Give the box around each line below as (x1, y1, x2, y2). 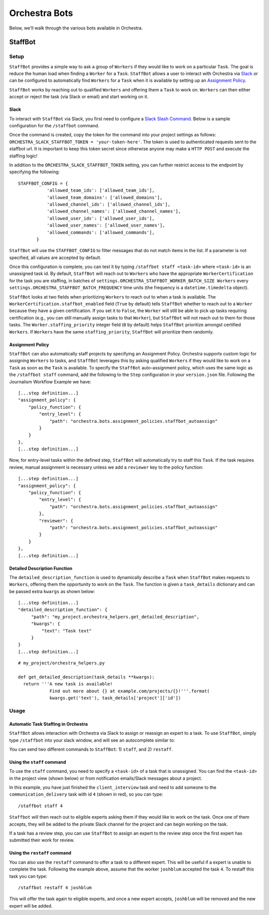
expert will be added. (9, 903, 53, 909)
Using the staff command (9, 759, 66, 765)
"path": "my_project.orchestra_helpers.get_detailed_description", (31, 614, 199, 619)
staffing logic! (9, 153, 37, 159)
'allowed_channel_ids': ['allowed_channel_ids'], (46, 201, 170, 207)
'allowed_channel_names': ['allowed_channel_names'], (46, 209, 181, 214)
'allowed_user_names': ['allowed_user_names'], (46, 223, 165, 228)
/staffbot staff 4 (18, 803, 63, 809)
